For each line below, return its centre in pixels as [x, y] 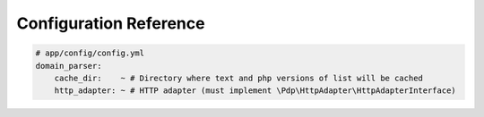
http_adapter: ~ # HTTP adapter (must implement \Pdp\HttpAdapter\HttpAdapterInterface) [255, 91]
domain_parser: [69, 66]
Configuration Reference [111, 23]
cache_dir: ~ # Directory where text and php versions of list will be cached [238, 78]
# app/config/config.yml [90, 53]
